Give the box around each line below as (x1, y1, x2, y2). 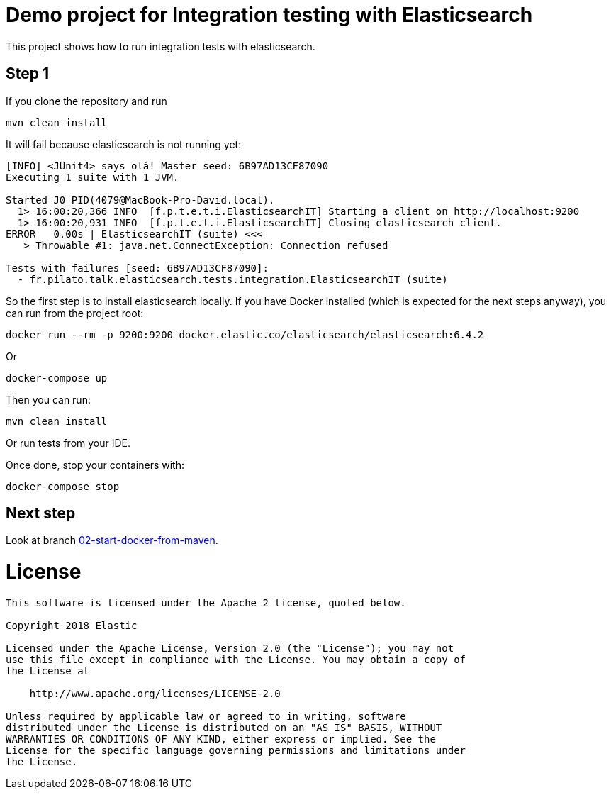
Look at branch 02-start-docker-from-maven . (6, 534, 218, 547)
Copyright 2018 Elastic (6, 619, 138, 631)
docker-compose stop (6, 480, 120, 492)
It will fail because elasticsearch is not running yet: (6, 138, 242, 150)
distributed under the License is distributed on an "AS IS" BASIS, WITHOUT (6, 721, 442, 733)
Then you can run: (6, 393, 91, 406)
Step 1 (6, 65, 50, 83)
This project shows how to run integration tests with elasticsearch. (6, 40, 315, 52)
